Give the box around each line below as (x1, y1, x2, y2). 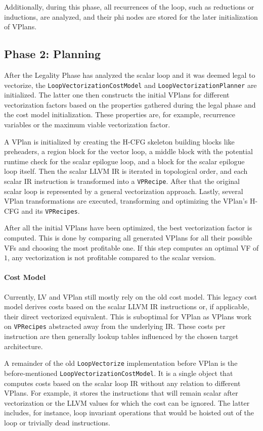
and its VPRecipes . (21, 205, 80, 216)
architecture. (4, 341, 43, 351)
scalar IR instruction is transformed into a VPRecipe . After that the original (4, 175, 240, 186)
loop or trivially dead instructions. (4, 417, 110, 427)
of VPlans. (4, 21, 37, 32)
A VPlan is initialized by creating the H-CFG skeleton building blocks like (4, 136, 235, 147)
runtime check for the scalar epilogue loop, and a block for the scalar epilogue (4, 156, 245, 166)
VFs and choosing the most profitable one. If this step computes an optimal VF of (4, 242, 259, 253)
